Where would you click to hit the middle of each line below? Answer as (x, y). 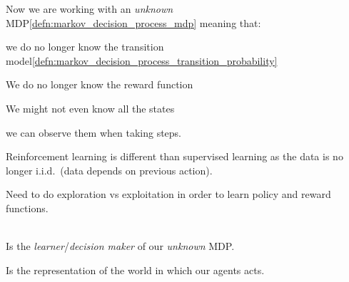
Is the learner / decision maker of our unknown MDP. (120, 246)
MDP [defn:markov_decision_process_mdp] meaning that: (133, 22)
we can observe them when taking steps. (94, 132)
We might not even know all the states (90, 108)
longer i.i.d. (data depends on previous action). (109, 170)
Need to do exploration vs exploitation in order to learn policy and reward (168, 194)
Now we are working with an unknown (90, 9)
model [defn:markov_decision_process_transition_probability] (142, 60)
